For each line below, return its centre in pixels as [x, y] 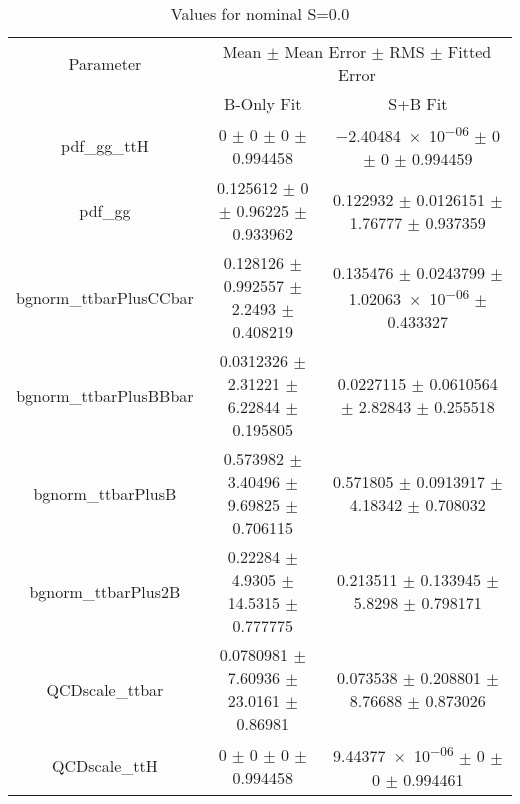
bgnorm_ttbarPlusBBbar [105, 395]
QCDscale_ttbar [105, 689]
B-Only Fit [263, 103]
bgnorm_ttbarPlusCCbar [105, 297]
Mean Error [325, 51]
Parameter [105, 63]
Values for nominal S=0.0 [260, 13]
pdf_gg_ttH [105, 146]
